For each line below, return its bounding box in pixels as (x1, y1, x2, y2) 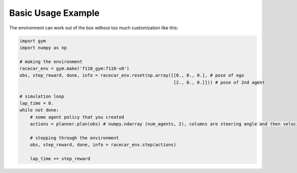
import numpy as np (19, 45, 67, 51)
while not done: (19, 107, 59, 113)
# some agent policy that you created (30, 114, 124, 120)
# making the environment (19, 58, 83, 64)
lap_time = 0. (19, 101, 54, 106)
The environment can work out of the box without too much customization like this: (9, 25, 178, 31)
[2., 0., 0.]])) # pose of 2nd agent (173, 79, 265, 85)
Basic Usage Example (9, 7, 100, 18)
